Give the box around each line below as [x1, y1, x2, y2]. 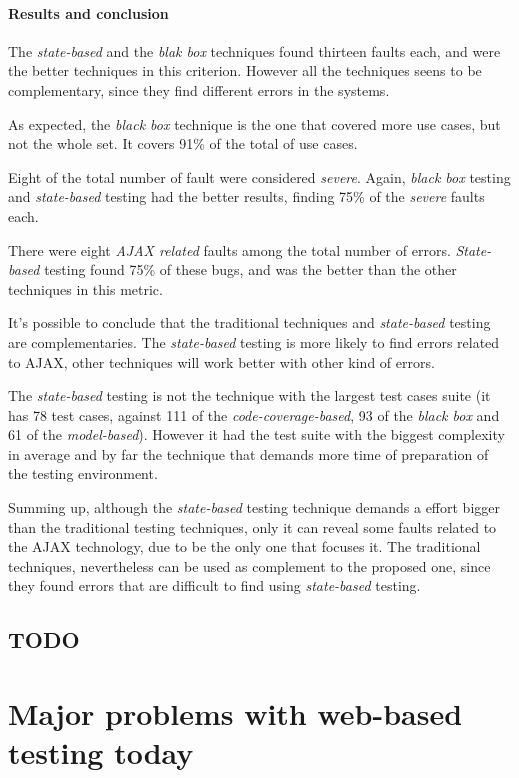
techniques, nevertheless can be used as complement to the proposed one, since [8, 555, 491, 576]
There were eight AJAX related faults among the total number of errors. [8, 239, 451, 260]
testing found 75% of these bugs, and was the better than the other [44, 259, 457, 280]
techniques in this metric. [8, 278, 163, 299]
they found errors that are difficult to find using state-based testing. [8, 575, 421, 596]
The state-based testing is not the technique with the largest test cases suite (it [8, 385, 491, 406]
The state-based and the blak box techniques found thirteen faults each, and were [8, 40, 501, 61]
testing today [8, 732, 194, 773]
